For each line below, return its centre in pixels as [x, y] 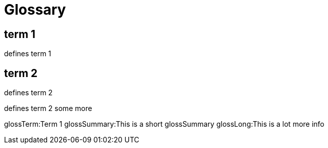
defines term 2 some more [48, 108]
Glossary [35, 10]
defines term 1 [28, 54]
